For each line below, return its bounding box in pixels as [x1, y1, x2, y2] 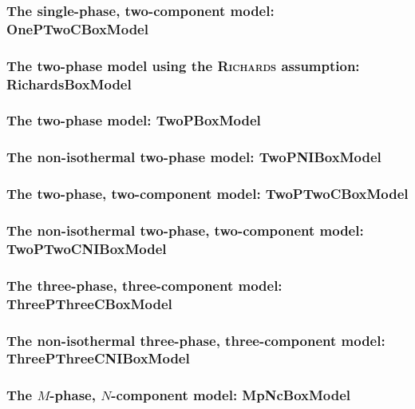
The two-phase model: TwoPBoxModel [6, 110, 261, 130]
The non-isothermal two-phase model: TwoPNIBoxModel [6, 147, 381, 167]
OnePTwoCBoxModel [6, 18, 148, 38]
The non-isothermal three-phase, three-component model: [6, 330, 385, 350]
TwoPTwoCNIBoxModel [6, 238, 167, 258]
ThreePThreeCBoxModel [6, 293, 172, 313]
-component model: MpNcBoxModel [111, 385, 351, 405]
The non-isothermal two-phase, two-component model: [6, 220, 364, 240]
